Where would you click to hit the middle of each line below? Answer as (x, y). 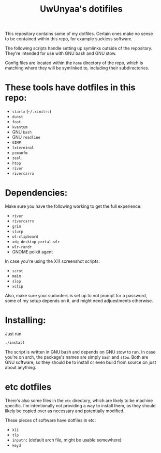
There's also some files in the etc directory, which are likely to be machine (79, 400)
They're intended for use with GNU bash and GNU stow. (61, 53)
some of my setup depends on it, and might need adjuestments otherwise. (79, 301)
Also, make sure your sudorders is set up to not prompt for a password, (76, 296)
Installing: (25, 320)
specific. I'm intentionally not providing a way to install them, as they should (80, 405)
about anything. (21, 367)
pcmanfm (20, 153)
